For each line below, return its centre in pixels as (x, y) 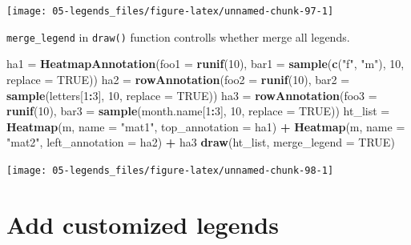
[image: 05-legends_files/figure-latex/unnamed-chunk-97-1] (170, 11)
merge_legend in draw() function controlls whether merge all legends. (178, 36)
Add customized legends (143, 224)
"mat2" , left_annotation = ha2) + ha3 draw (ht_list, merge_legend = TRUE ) (201, 142)
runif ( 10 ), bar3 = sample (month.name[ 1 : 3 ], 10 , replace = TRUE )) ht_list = (198, 111)
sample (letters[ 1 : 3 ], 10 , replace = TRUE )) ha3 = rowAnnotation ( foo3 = (192, 95)
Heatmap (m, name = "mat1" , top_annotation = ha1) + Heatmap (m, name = (206, 126)
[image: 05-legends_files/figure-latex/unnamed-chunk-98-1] (170, 170)
